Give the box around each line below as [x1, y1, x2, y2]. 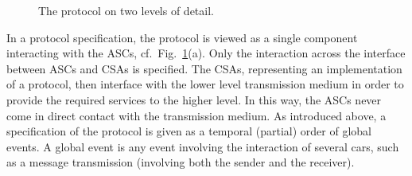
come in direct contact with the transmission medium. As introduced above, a [6, 107, 387, 123]
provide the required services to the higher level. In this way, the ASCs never [6, 91, 382, 108]
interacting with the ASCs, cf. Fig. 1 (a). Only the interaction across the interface [6, 45, 406, 61]
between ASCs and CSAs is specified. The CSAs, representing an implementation [6, 60, 402, 76]
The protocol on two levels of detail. [38, 2, 214, 18]
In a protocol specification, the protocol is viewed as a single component [6, 29, 358, 45]
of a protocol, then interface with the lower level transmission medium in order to [6, 76, 404, 92]
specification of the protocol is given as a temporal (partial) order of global [6, 123, 371, 139]
